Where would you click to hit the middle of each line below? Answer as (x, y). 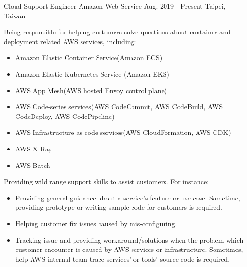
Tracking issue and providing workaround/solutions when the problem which (129, 240)
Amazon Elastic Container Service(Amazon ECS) (89, 58)
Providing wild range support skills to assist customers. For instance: (107, 181)
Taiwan (15, 15)
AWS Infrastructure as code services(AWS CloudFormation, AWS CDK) (123, 132)
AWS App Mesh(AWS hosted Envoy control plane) (91, 90)
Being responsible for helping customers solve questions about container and (117, 32)
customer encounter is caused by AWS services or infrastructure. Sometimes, (129, 249)
